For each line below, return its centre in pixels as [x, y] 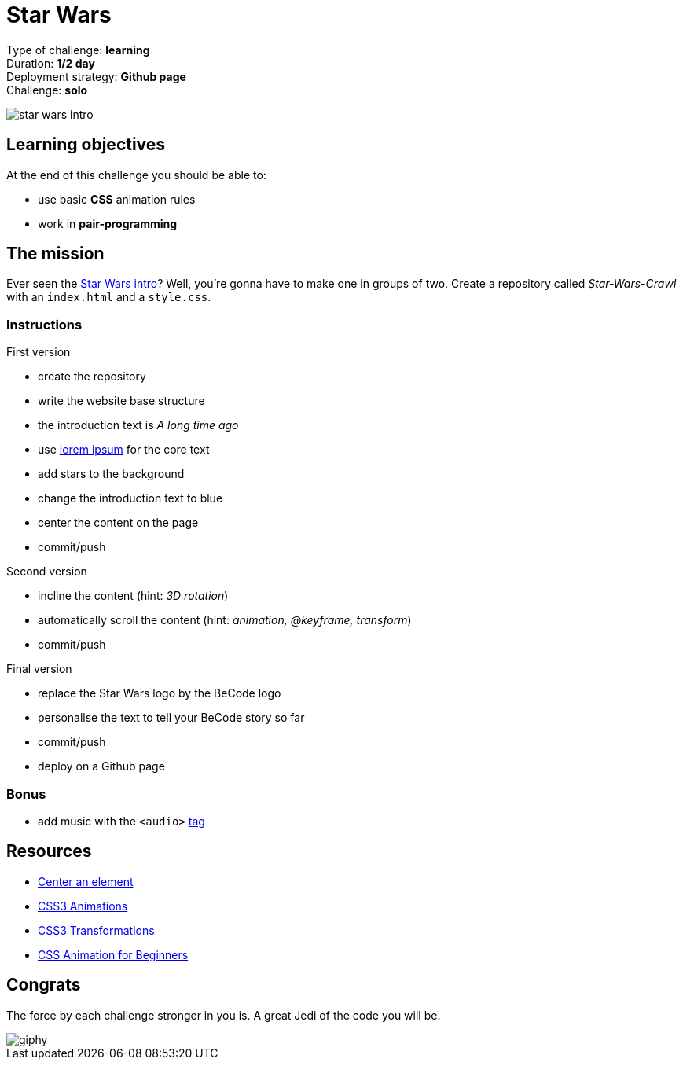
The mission [55, 254]
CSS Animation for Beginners [113, 954]
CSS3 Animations [83, 906]
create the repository [92, 377]
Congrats [44, 985]
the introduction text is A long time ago [138, 425]
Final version [39, 669]
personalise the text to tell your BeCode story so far [171, 718]
